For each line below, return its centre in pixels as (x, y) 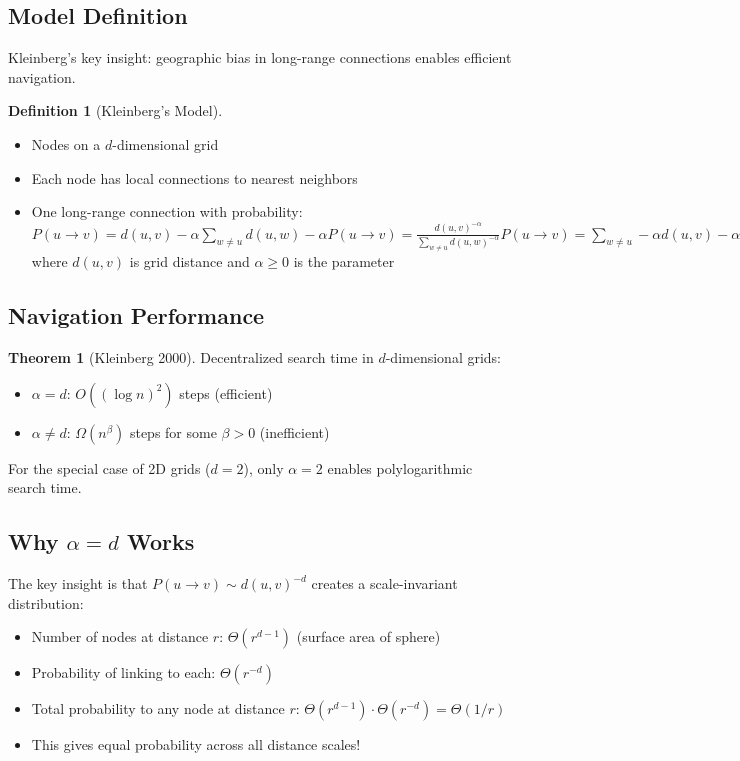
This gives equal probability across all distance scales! (196, 744)
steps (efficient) (226, 392)
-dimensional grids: (443, 357)
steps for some (173, 431)
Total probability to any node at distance (158, 708)
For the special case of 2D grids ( (109, 467)
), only (263, 467)
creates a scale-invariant (384, 583)
